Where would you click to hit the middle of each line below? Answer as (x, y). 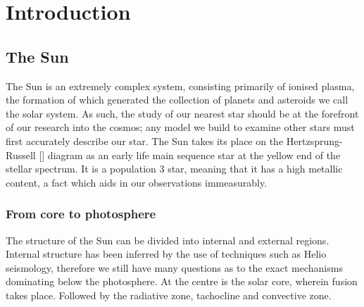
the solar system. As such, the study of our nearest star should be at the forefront (182, 113)
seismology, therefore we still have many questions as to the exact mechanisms (174, 267)
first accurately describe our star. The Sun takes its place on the (145, 140)
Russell (21, 155)
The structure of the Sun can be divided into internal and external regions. (168, 240)
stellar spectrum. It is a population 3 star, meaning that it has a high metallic (174, 169)
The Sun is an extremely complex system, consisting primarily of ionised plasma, (180, 86)
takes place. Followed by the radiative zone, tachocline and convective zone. (169, 295)
